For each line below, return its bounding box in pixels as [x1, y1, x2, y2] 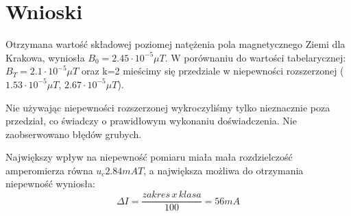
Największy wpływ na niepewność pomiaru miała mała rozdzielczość [5, 150, 293, 164]
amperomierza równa [5, 163, 93, 177]
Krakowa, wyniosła [5, 50, 85, 64]
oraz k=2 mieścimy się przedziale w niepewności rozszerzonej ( [81, 64, 344, 78]
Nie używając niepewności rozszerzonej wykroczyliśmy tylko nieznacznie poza [5, 100, 330, 114]
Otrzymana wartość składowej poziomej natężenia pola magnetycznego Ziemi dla [5, 37, 346, 51]
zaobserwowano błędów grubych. [5, 126, 142, 141]
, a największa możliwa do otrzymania [143, 163, 304, 177]
